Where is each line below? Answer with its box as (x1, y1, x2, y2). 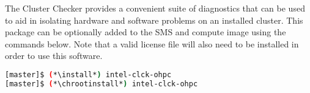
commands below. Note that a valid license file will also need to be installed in (5, 37, 299, 50)
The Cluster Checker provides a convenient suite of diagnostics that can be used (5, 2, 305, 14)
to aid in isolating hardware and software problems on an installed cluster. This (5, 13, 303, 26)
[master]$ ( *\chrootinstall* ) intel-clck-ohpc (5, 79, 198, 88)
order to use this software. (5, 49, 103, 62)
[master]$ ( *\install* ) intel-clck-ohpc (5, 70, 172, 79)
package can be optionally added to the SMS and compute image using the (5, 26, 286, 38)
